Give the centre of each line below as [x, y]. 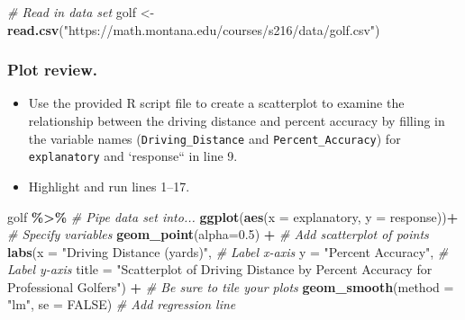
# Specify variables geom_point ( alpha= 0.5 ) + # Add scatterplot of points [218, 234]
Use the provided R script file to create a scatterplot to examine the [216, 103]
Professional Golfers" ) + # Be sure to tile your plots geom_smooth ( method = [231, 286]
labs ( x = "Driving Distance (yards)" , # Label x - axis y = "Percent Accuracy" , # [228, 251]
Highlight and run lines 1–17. [109, 186]
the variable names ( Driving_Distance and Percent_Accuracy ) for [214, 138]
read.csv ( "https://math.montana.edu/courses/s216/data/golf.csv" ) [194, 29]
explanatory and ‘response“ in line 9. [133, 156]
